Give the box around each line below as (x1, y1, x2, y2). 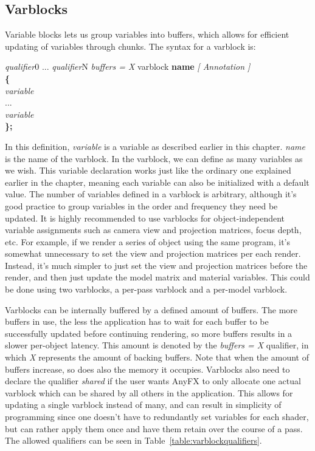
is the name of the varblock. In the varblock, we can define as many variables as (5, 152, 303, 164)
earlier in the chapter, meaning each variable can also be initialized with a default (5, 175, 310, 188)
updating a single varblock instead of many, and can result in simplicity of (5, 398, 282, 411)
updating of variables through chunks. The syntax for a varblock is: (5, 39, 256, 52)
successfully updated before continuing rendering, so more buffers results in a (5, 327, 292, 339)
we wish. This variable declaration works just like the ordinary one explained (5, 164, 291, 177)
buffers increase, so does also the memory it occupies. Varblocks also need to (5, 362, 290, 375)
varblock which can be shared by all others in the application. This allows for (5, 386, 293, 399)
